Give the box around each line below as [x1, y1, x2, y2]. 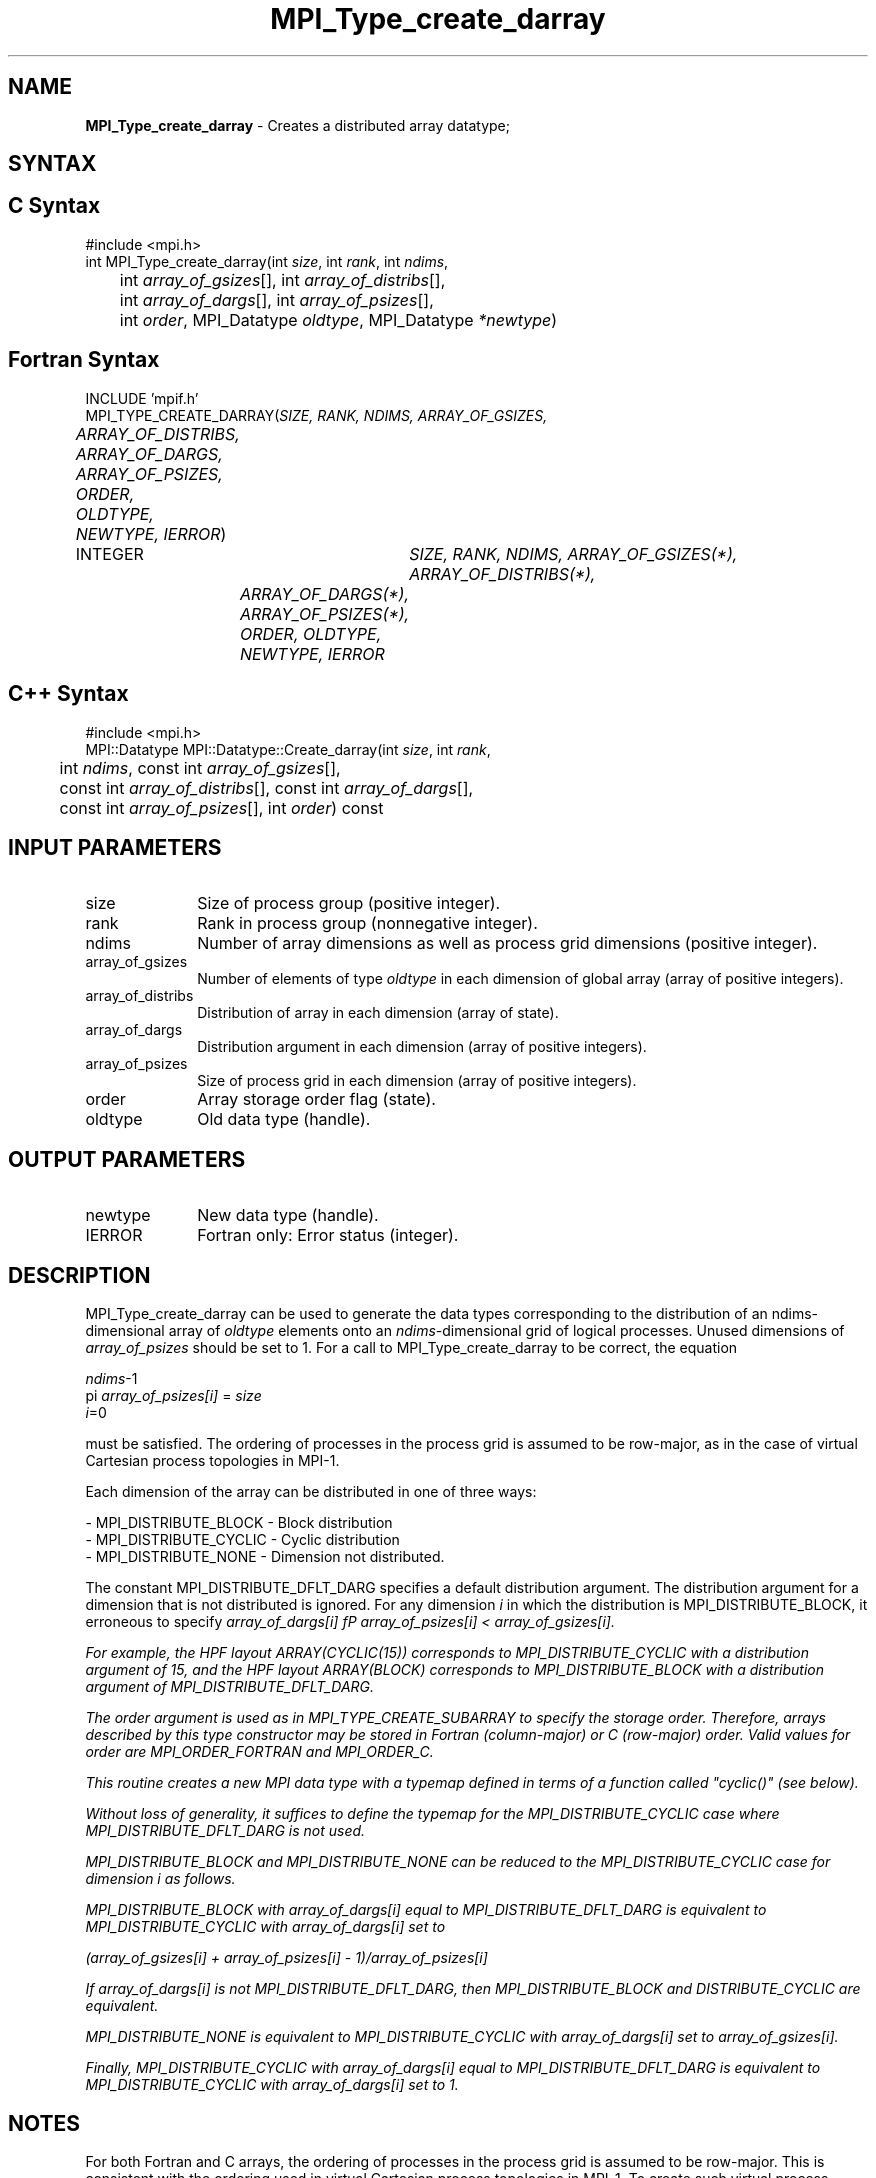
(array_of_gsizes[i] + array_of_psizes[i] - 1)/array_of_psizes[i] [85, 1949, 488, 1967]
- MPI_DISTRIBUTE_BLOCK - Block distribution [85, 1514, 393, 1532]
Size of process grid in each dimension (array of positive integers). [197, 1072, 637, 1090]
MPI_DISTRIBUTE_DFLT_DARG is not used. [85, 1822, 366, 1840]
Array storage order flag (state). [197, 1089, 436, 1110]
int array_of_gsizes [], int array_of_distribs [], [119, 269, 446, 290]
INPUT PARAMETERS [8, 834, 222, 860]
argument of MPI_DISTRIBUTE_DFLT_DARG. [85, 1678, 375, 1696]
